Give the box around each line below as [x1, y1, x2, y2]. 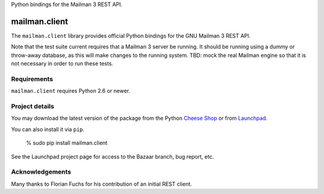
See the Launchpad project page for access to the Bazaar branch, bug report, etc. [11, 153, 214, 160]
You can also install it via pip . [11, 126, 85, 133]
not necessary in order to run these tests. [11, 60, 113, 67]
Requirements [11, 75, 53, 83]
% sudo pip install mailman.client [26, 140, 108, 147]
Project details [11, 102, 55, 110]
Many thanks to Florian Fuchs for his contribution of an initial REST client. [11, 180, 192, 187]
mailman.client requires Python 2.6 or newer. [11, 87, 130, 95]
